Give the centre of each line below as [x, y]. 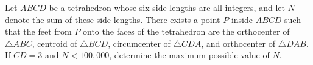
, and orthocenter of [238, 43]
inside [242, 19]
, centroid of [55, 43]
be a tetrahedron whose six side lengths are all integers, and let [167, 7]
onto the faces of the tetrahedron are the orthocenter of [186, 31]
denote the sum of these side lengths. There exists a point [113, 19]
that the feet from [38, 31]
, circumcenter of [139, 43]
